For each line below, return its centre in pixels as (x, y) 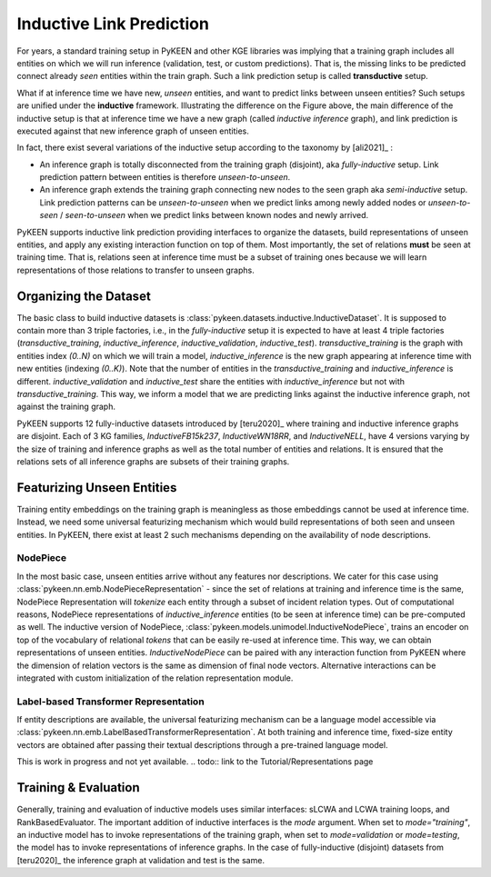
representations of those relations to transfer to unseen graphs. (135, 270)
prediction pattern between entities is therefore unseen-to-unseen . (165, 177)
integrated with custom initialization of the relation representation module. (155, 678)
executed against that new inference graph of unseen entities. (133, 131)
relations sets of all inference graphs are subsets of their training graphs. (153, 462)
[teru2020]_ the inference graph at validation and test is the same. (141, 860)
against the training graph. (66, 407)
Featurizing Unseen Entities (97, 488)
